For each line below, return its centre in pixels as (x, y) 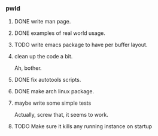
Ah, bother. (28, 68)
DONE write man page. (42, 22)
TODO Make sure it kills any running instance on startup (83, 126)
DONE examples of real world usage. (60, 33)
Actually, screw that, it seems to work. (61, 115)
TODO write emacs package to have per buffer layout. (81, 45)
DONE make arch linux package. (54, 91)
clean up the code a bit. (43, 57)
